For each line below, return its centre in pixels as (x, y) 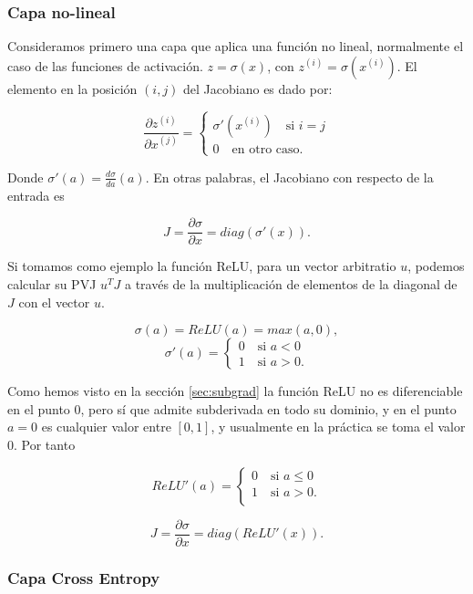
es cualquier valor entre (106, 427)
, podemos (436, 266)
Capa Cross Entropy (84, 577)
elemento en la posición (72, 88)
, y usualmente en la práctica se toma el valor (338, 427)
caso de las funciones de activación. (105, 65)
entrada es (36, 195)
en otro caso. (267, 149)
